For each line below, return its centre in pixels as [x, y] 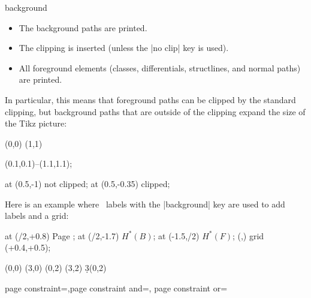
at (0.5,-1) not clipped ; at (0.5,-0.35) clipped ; [87, 183]
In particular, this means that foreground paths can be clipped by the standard [150, 99]
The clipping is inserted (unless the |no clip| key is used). [124, 48]
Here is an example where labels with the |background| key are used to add [145, 204]
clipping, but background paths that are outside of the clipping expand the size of [155, 111]
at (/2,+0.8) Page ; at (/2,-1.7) [62, 235]
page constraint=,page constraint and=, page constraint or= [116, 288]
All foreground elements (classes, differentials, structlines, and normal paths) [160, 67]
